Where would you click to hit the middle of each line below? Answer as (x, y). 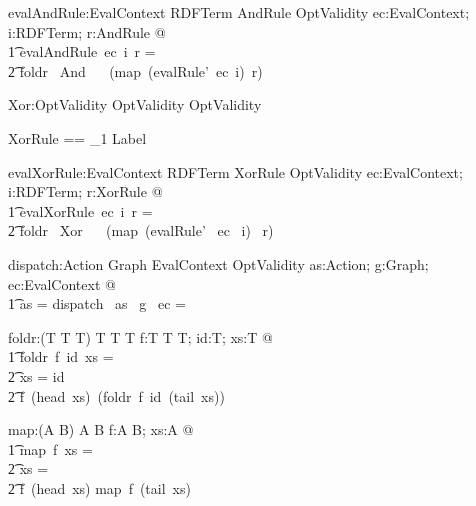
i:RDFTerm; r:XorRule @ (85, 191)
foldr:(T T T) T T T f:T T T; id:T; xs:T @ (140, 336)
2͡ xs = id (36, 375)
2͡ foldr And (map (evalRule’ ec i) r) (135, 70)
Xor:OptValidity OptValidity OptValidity (135, 104)
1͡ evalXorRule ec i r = (80, 210)
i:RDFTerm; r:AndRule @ (87, 31)
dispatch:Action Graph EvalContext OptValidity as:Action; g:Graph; (218, 263)
